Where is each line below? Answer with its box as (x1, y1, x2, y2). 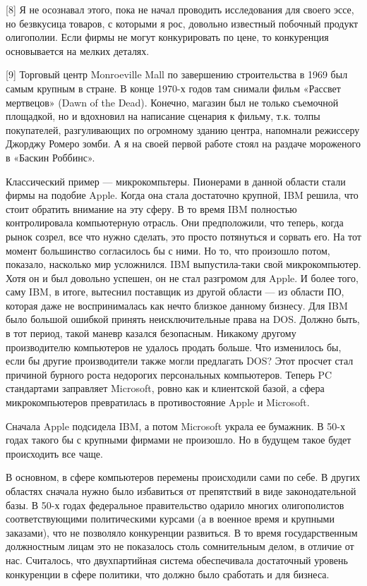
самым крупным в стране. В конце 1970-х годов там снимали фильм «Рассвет (6, 80, 341, 95)
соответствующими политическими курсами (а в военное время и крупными (6, 511, 335, 526)
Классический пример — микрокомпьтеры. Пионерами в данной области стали (6, 173, 346, 188)
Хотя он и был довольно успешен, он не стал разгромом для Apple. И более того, (6, 270, 359, 285)
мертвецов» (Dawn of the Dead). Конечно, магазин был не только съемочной (6, 94, 339, 109)
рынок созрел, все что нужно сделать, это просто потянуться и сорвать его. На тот (6, 228, 361, 243)
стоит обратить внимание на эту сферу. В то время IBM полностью (6, 201, 297, 216)
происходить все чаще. (6, 446, 103, 460)
